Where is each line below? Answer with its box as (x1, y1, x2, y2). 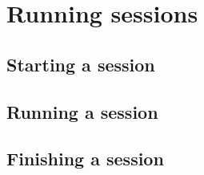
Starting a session (6, 51, 155, 76)
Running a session (6, 99, 158, 124)
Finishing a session (6, 146, 164, 171)
